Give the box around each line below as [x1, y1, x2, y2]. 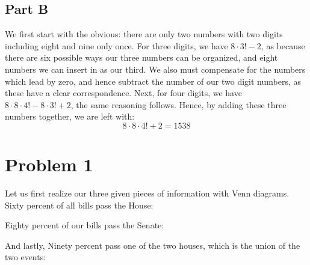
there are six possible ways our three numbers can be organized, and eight [5, 51, 278, 64]
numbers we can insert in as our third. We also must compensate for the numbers [5, 62, 306, 75]
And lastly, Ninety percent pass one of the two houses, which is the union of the [5, 239, 300, 251]
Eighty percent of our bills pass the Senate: [5, 219, 164, 231]
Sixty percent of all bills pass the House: [5, 198, 153, 211]
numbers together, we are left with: [5, 110, 135, 123]
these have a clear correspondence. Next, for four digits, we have [5, 87, 242, 99]
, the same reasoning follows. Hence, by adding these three [70, 98, 287, 111]
